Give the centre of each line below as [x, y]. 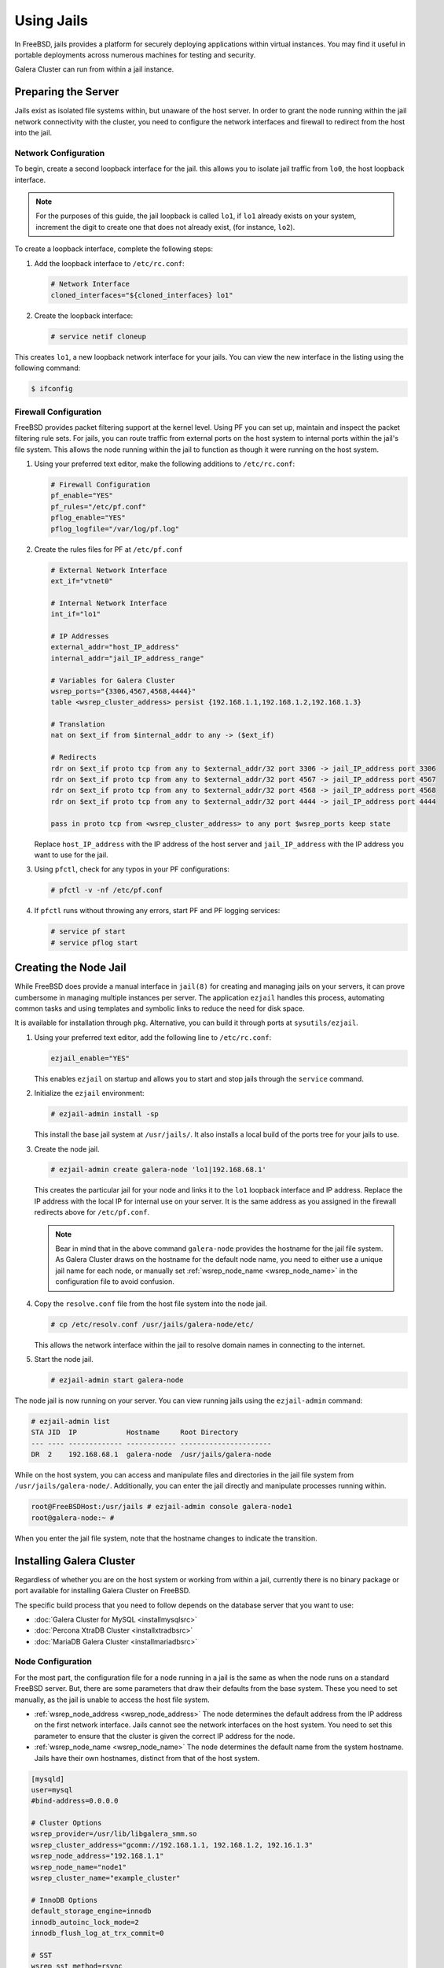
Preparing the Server [67, 92]
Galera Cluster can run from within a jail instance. [94, 69]
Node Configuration [53, 1662]
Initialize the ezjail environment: [89, 1093]
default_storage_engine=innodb [92, 1911]
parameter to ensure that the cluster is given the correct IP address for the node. [165, 1736]
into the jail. [33, 133]
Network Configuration [60, 153]
